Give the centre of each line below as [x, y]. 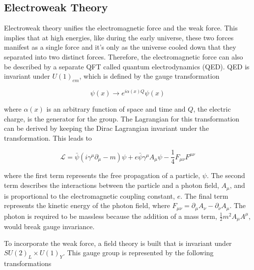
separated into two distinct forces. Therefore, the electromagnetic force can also [124, 56]
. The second [226, 175]
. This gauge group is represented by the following [138, 253]
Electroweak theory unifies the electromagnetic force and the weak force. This [121, 28]
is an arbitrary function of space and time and [116, 109]
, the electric [212, 109]
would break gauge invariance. [49, 226]
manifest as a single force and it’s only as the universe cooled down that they [120, 47]
